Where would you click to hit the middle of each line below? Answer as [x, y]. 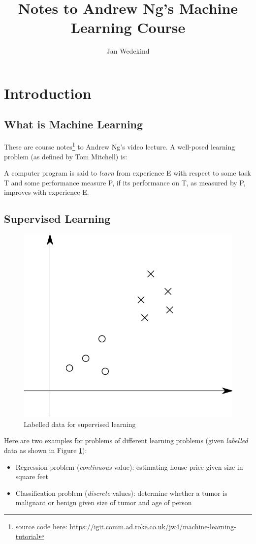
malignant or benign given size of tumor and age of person [104, 502]
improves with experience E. [47, 192]
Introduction [48, 93]
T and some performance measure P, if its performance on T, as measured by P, [125, 182]
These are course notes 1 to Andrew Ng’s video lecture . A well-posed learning [120, 146]
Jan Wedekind [128, 51]
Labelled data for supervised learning [80, 424]
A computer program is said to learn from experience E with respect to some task [128, 173]
